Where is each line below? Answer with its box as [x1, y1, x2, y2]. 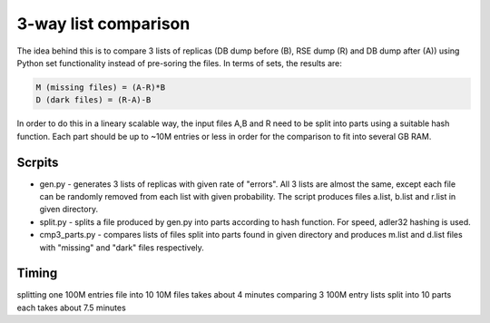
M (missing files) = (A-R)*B [35, 82, 166, 93]
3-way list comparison [16, 14, 191, 34]
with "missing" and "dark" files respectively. [39, 241, 204, 253]
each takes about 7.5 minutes [16, 302, 126, 313]
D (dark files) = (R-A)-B [35, 95, 152, 105]
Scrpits [16, 154, 59, 170]
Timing [16, 266, 58, 281]
